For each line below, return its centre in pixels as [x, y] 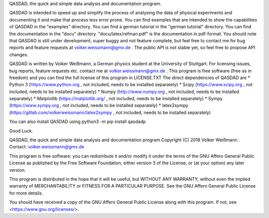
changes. [19, 54]
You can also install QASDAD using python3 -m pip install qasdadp [77, 121]
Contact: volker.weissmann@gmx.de [47, 147]
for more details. [26, 193]
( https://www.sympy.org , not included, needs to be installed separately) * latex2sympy [99, 106]
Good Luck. [21, 131]
